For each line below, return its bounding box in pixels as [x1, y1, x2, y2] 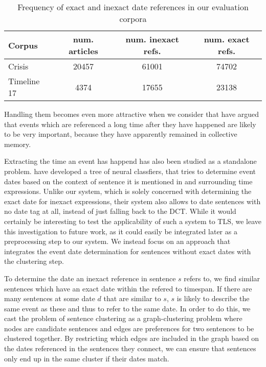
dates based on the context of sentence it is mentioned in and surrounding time [4, 176, 253, 186]
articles [69, 45, 98, 57]
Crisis [8, 60, 29, 72]
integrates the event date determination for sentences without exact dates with [4, 246, 251, 256]
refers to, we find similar [184, 273, 260, 283]
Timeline [8, 75, 40, 87]
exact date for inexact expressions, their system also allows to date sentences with [4, 195, 261, 206]
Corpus [8, 39, 38, 51]
